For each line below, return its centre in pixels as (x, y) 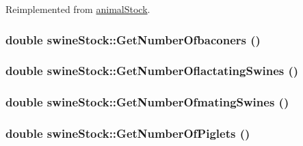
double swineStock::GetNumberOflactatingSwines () (152, 71)
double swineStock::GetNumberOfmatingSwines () (147, 102)
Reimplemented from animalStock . (78, 9)
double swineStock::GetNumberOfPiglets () (128, 133)
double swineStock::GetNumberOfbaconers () (133, 39)
